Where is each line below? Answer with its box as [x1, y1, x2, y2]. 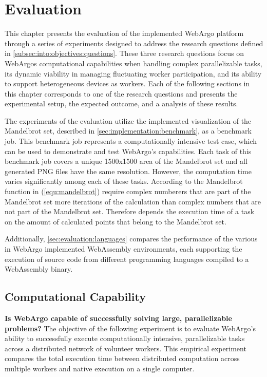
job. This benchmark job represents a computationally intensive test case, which [5, 136, 257, 146]
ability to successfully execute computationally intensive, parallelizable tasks [5, 333, 245, 344]
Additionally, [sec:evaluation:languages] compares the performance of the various [5, 233, 258, 244]
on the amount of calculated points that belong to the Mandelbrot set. [5, 216, 226, 227]
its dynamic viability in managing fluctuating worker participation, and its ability [5, 68, 262, 79]
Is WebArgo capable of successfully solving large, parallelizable [5, 312, 232, 323]
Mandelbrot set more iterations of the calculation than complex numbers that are [5, 196, 261, 206]
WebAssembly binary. [5, 263, 73, 274]
